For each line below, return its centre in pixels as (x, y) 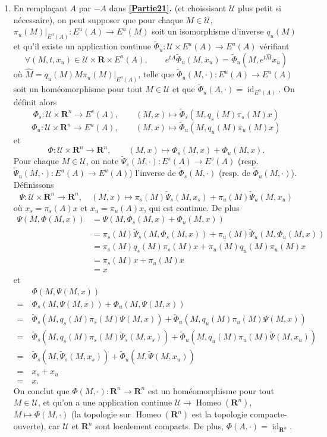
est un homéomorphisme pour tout (211, 390)
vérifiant (274, 46)
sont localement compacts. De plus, (160, 426)
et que (184, 89)
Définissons (34, 184)
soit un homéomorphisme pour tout (78, 89)
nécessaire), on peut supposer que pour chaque (98, 19)
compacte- (268, 414)
